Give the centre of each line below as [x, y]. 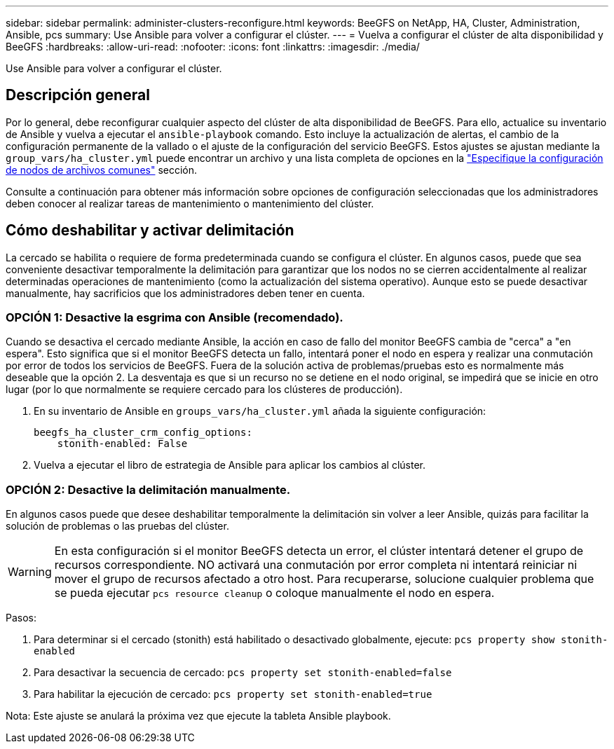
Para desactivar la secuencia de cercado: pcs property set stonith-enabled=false [243, 673]
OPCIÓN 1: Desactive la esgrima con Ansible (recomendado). [175, 318]
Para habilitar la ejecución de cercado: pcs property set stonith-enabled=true [233, 694]
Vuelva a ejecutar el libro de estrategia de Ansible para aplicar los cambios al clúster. [230, 465]
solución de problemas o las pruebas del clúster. [117, 526]
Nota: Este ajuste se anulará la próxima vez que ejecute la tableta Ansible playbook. [198, 716]
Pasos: [21, 618]
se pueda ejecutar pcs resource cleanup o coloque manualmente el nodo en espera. [274, 593]
